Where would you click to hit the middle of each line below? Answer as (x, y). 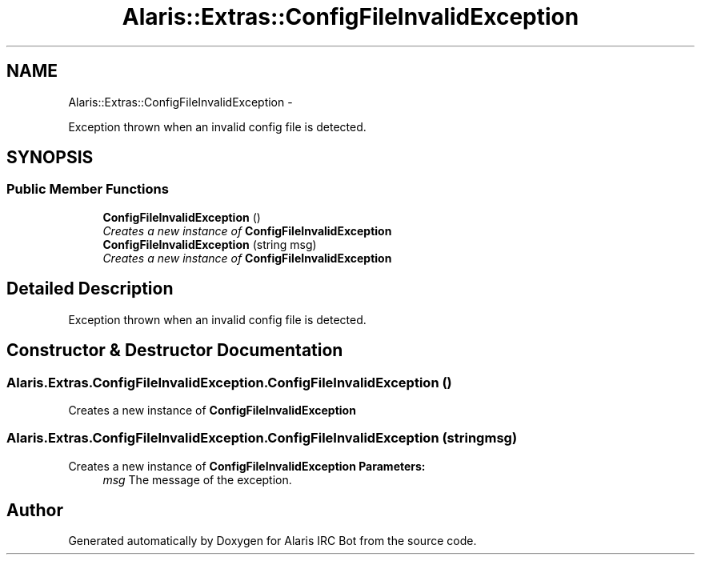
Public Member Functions (88, 189)
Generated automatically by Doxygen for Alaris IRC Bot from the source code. (272, 541)
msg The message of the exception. (197, 479)
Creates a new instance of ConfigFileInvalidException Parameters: (247, 466)
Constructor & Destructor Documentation (175, 351)
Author (35, 511)
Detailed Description (90, 289)
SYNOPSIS (50, 158)
